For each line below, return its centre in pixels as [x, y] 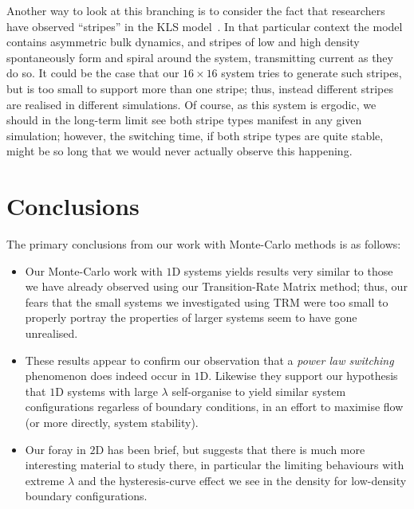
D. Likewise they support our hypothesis [299, 376]
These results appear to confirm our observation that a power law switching [209, 360]
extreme [45, 480]
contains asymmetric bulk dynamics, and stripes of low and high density [183, 42]
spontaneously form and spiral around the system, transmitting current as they [200, 57]
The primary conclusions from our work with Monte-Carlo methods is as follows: [204, 244]
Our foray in [55, 449]
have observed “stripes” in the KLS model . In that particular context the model [205, 26]
